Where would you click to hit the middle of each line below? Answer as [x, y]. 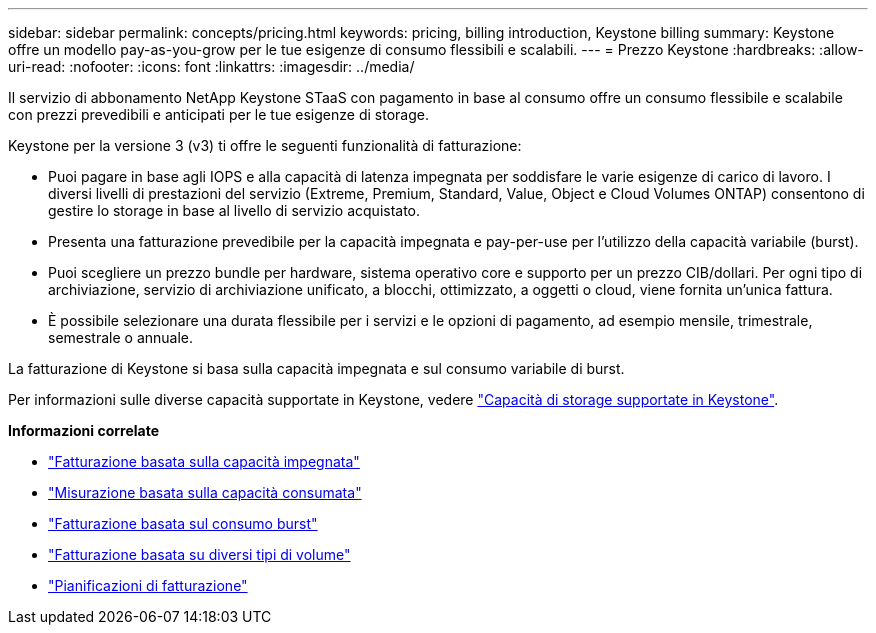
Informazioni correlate [84, 430]
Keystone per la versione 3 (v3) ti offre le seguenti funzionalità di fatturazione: [265, 145]
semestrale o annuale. [121, 337]
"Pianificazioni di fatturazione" [148, 585]
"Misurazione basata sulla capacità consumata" [205, 492]
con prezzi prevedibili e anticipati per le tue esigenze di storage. [218, 114]
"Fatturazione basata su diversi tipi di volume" [199, 554]
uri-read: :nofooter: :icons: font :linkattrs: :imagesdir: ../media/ [211, 66]
